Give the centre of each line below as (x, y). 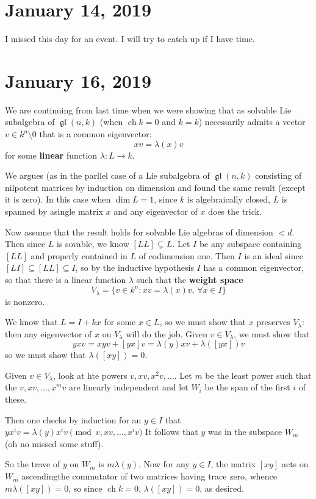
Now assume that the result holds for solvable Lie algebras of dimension (139, 232)
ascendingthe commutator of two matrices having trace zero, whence (149, 476)
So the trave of (33, 464)
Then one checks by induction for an (73, 419)
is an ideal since (274, 255)
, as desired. (222, 488)
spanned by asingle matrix (54, 211)
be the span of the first (247, 387)
